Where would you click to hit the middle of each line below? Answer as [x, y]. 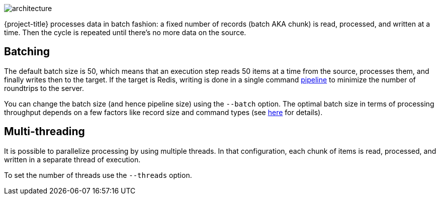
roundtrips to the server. [44, 88]
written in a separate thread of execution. [72, 159]
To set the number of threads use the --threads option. [98, 175]
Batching [27, 52]
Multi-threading [45, 132]
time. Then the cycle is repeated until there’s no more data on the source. [125, 32]
